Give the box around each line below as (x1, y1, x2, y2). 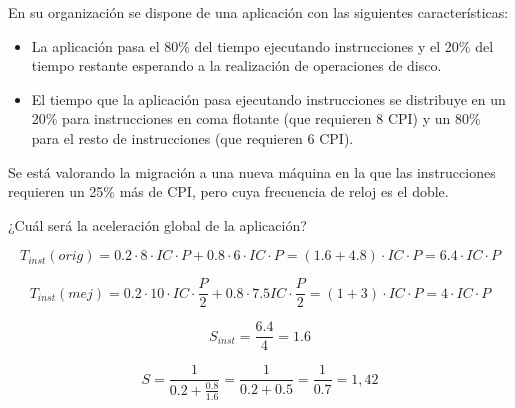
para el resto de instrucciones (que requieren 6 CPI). (31, 127, 354, 148)
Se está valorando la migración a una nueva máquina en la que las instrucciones (8, 161, 496, 182)
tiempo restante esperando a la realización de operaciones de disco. (31, 55, 442, 76)
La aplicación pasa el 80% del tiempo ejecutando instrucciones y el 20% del (31, 35, 494, 56)
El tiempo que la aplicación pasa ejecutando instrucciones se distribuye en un (31, 88, 506, 109)
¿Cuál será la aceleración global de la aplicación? (8, 214, 307, 235)
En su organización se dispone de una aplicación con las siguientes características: (8, 2, 509, 22)
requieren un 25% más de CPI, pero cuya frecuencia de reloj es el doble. (8, 181, 449, 202)
